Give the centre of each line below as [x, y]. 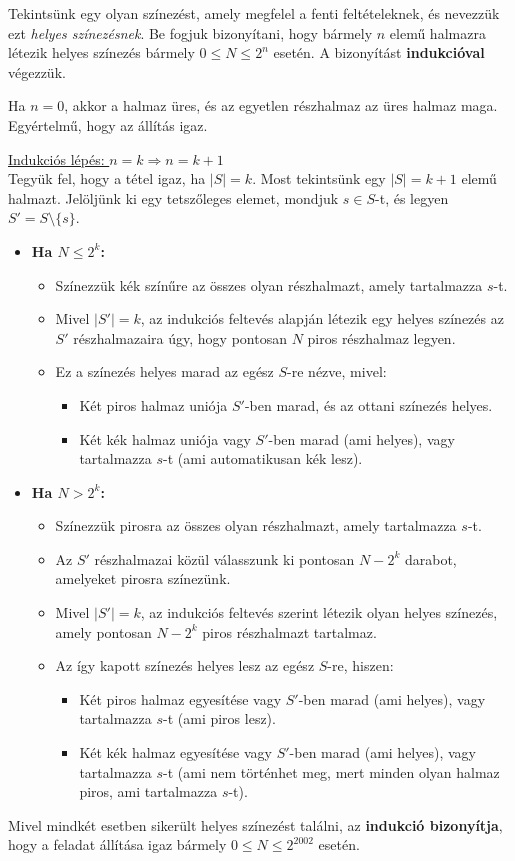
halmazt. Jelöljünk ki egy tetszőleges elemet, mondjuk [173, 197]
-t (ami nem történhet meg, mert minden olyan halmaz [331, 771]
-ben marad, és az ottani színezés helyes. [368, 404]
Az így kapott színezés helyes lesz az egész [185, 665]
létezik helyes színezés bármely [101, 52]
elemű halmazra [437, 32]
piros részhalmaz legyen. [381, 337]
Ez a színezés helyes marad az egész [164, 371]
